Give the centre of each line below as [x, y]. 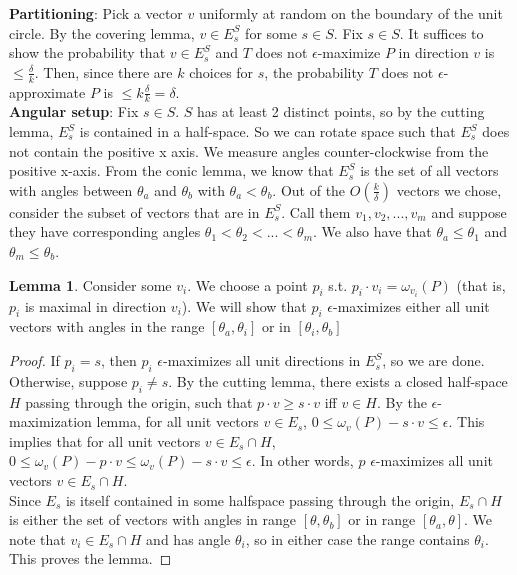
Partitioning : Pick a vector [96, 13]
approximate [47, 91]
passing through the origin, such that [139, 401]
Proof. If [34, 360]
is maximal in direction [95, 305]
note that [37, 538]
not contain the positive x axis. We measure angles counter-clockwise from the [249, 150]
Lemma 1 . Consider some [90, 284]
